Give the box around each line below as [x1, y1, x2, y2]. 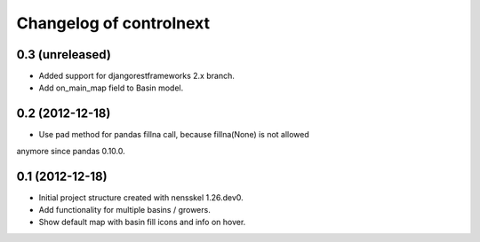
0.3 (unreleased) [16, 47, 111, 62]
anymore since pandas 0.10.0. [16, 145, 126, 156]
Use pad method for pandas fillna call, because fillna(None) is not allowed [38, 129, 310, 140]
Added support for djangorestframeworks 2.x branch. [38, 71, 235, 82]
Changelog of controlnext [16, 13, 211, 33]
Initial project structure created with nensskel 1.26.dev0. [38, 191, 244, 203]
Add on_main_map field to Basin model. [38, 82, 184, 93]
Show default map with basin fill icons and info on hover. [38, 217, 246, 228]
